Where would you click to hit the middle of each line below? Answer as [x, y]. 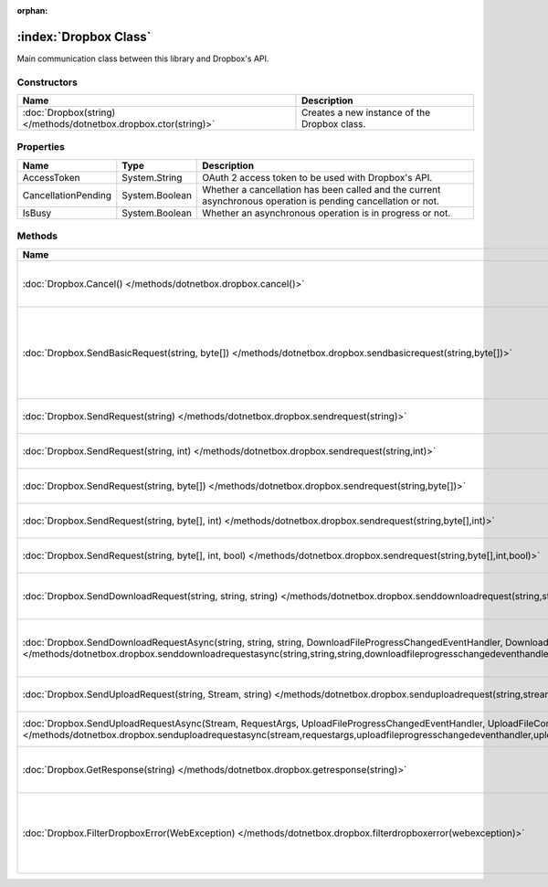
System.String [152, 177]
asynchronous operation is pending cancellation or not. [321, 201]
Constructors [47, 82]
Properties [41, 147]
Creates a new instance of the [366, 112]
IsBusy [37, 213]
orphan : [32, 11]
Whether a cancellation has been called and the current [321, 189]
